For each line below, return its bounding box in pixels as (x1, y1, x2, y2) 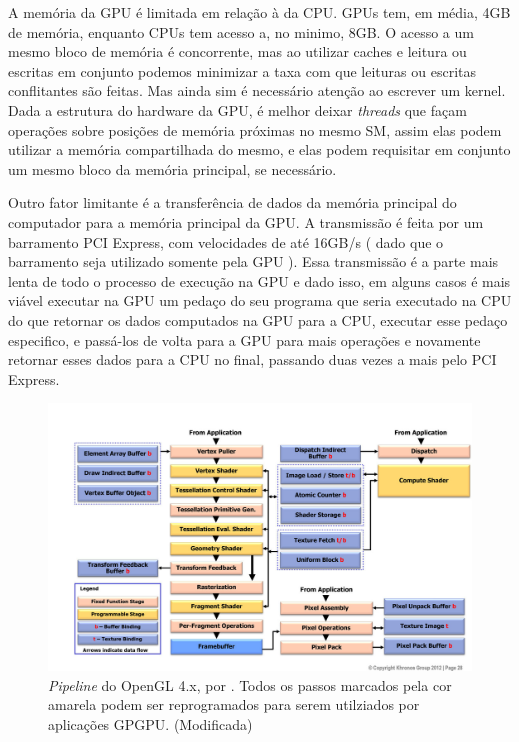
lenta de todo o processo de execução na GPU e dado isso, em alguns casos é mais (8, 270, 511, 291)
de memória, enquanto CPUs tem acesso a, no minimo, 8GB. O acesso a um (8, 21, 474, 42)
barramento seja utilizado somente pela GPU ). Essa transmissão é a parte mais (8, 251, 499, 272)
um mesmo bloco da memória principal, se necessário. (8, 158, 337, 179)
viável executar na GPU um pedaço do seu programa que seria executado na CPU (8, 290, 512, 311)
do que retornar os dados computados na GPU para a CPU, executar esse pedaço (8, 309, 508, 330)
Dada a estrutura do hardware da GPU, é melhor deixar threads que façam (8, 99, 467, 120)
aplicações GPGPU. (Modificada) (48, 713, 253, 734)
